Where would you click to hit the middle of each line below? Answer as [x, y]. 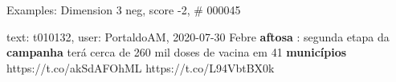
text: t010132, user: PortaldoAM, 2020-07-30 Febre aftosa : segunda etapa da [198, 36]
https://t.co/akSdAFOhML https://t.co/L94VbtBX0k [141, 67]
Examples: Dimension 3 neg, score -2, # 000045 [124, 10]
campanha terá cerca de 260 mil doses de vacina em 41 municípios [177, 52]
